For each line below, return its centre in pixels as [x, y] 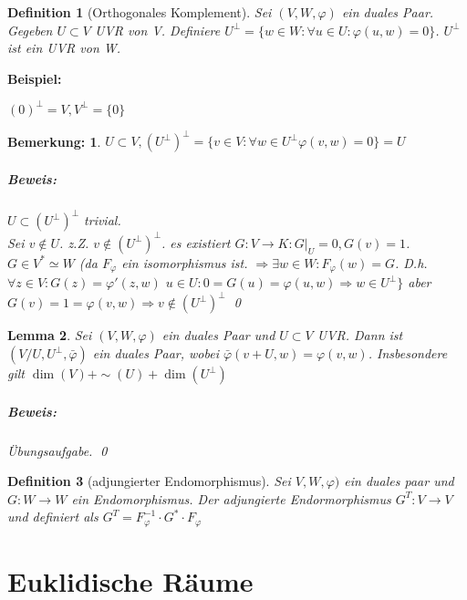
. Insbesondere [408, 353]
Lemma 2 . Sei [50, 335]
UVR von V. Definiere [157, 30]
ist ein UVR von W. [64, 48]
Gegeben [30, 30]
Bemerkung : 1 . [54, 141]
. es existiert [196, 242]
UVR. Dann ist [360, 335]
